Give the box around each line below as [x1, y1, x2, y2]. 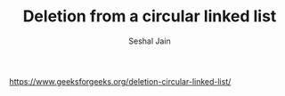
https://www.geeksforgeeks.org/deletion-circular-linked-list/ [9, 76, 232, 86]
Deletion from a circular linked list [22, 6, 277, 27]
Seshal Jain [128, 36, 171, 46]
